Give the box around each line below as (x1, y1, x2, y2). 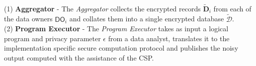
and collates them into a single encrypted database (69, 13, 224, 24)
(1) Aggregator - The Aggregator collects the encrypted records (4, 3, 201, 13)
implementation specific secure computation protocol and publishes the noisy (4, 43, 239, 53)
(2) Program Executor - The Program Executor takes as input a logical (4, 23, 229, 34)
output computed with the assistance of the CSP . (4, 53, 154, 63)
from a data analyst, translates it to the (108, 33, 230, 43)
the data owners (4, 13, 53, 24)
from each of (213, 3, 252, 13)
